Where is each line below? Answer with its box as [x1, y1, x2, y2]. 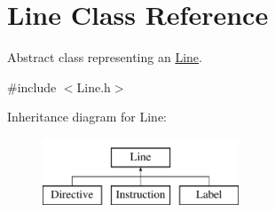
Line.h [76, 77, 111, 96]
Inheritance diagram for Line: [7, 107, 167, 126]
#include [7, 77, 57, 96]
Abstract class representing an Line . [7, 48, 202, 67]
